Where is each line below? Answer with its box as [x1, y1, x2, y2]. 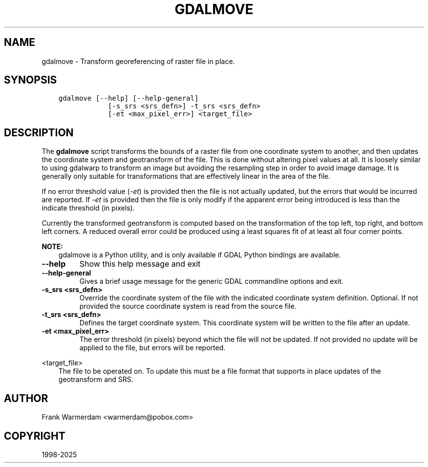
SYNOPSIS [4, 74, 57, 86]
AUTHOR [4, 392, 48, 404]
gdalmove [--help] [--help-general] [58, 94, 199, 103]
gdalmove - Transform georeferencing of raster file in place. [42, 57, 235, 65]
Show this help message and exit [79, 259, 201, 269]
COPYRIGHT [4, 429, 65, 442]
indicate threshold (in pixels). [42, 204, 135, 212]
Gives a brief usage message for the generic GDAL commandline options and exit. [79, 277, 343, 286]
